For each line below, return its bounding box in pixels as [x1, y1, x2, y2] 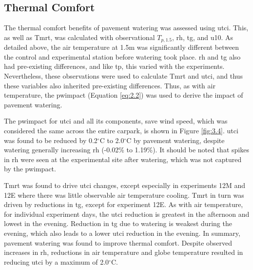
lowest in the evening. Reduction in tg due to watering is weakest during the [4, 218, 232, 228]
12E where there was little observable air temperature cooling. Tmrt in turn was [4, 189, 244, 200]
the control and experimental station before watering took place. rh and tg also [4, 51, 241, 62]
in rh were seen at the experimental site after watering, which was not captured [4, 154, 242, 164]
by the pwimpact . [4, 164, 56, 174]
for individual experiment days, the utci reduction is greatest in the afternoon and [4, 208, 250, 219]
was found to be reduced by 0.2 [4, 135, 97, 145]
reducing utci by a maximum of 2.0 [4, 256, 109, 267]
